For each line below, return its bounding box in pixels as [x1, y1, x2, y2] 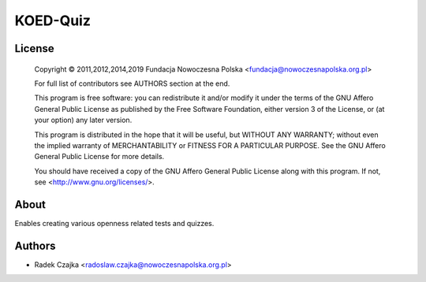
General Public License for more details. [34, 152, 165, 161]
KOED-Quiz [14, 12, 91, 29]
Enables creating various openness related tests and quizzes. [14, 218, 215, 228]
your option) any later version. [34, 115, 133, 125]
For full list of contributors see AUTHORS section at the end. [34, 79, 230, 88]
